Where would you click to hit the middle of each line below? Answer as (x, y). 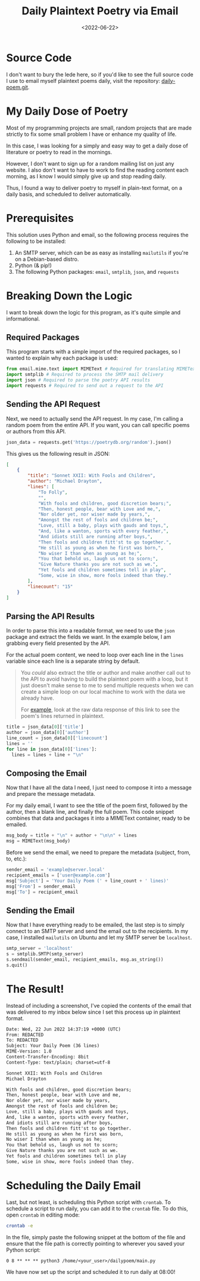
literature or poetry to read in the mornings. (59, 152)
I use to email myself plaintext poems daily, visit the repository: (83, 81)
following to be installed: (36, 241)
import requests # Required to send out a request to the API (85, 385)
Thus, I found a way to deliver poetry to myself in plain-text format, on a (94, 188)
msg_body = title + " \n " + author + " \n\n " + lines (71, 836)
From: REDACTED (25, 1035)
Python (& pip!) (33, 265)
